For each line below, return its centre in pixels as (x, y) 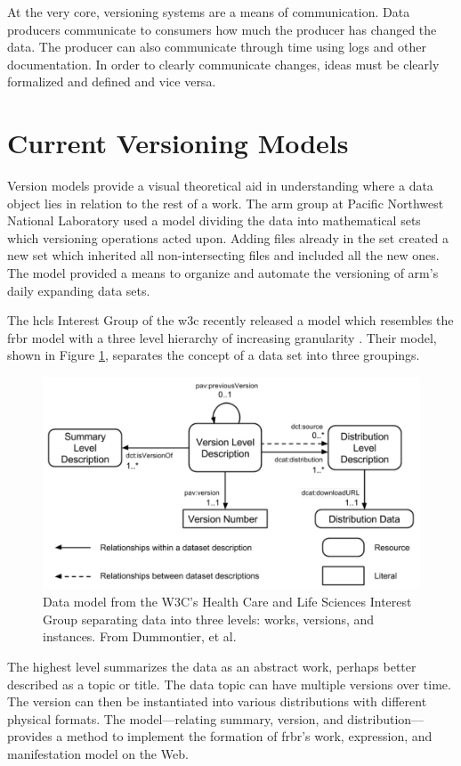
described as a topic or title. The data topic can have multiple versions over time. (229, 684)
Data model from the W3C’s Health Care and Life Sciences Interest (227, 602)
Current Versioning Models (178, 143)
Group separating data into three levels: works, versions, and (209, 619)
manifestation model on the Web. (98, 753)
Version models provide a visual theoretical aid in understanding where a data (220, 186)
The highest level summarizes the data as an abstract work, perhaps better (212, 666)
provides (30, 736)
